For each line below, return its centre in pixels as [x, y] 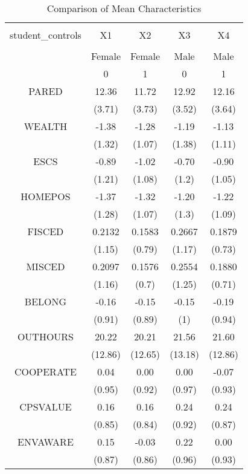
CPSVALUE [46, 407]
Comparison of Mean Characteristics [124, 8]
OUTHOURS [46, 336]
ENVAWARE [46, 442]
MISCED [46, 266]
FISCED [46, 231]
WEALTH [46, 126]
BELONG [46, 301]
